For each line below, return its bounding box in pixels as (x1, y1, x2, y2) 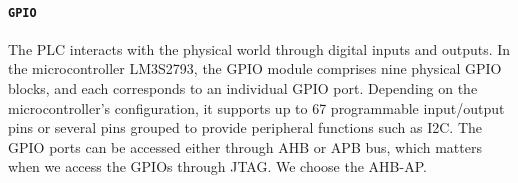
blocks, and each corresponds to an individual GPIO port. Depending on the (8, 78, 478, 99)
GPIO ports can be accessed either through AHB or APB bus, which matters (8, 136, 482, 157)
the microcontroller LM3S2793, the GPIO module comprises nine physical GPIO (8, 58, 502, 79)
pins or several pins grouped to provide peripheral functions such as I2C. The (8, 117, 482, 138)
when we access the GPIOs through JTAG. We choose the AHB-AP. (8, 156, 427, 177)
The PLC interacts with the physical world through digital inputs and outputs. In (8, 38, 511, 59)
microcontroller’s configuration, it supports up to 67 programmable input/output (8, 97, 505, 118)
